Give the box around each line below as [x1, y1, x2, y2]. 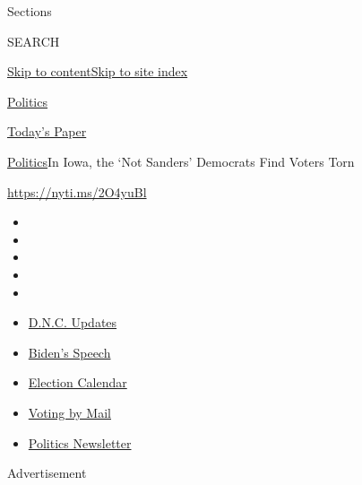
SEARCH [7, 31, 60, 50]
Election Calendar [28, 373, 127, 392]
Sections [7, 2, 52, 20]
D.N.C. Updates [28, 313, 117, 332]
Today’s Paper [7, 122, 87, 141]
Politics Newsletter [28, 433, 132, 452]
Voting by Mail [28, 403, 111, 421]
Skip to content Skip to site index [7, 62, 188, 81]
